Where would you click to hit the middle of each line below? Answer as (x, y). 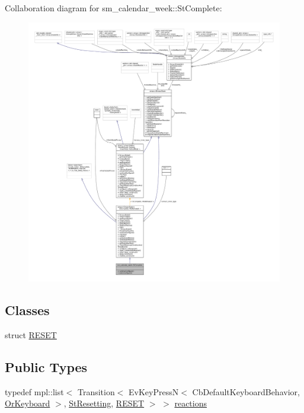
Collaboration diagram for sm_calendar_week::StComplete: (113, 8)
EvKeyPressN (154, 391)
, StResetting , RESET (104, 403)
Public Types (46, 366)
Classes (27, 309)
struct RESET (31, 334)
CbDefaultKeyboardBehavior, (246, 391)
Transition (96, 391)
